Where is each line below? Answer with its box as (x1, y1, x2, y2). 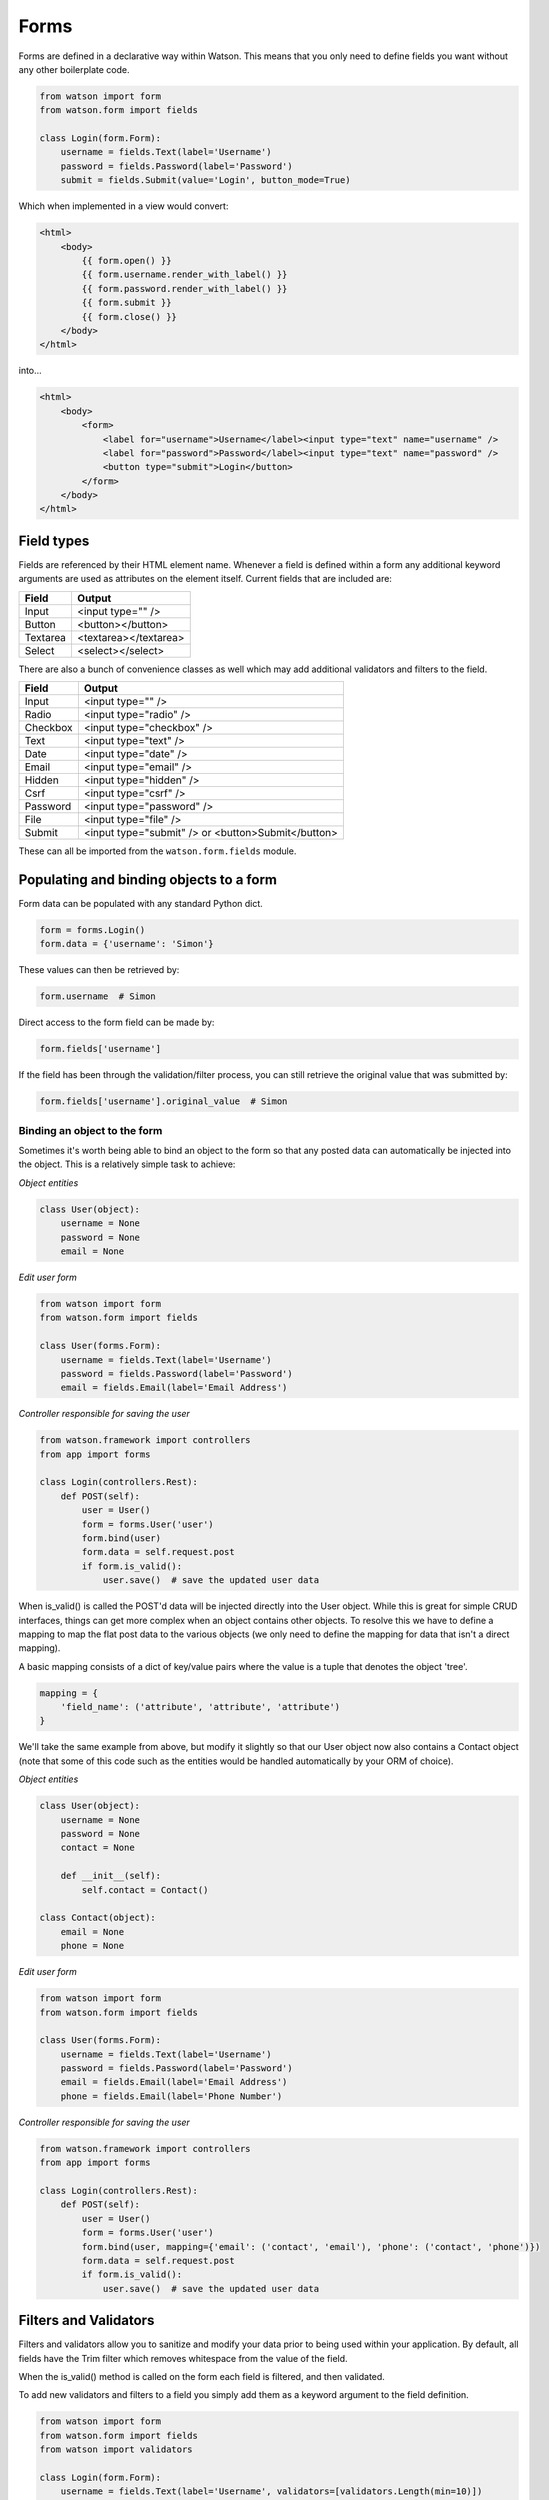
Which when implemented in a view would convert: (18, 200, 229, 212)
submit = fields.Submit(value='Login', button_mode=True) (60, 175, 351, 186)
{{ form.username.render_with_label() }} (81, 269, 288, 280)
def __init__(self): (60, 1870, 162, 1882)
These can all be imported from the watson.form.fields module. (18, 845, 297, 857)
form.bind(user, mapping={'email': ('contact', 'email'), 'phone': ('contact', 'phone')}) (81, 2241, 541, 2252)
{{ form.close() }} (81, 311, 177, 322)
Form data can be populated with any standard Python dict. (18, 898, 264, 910)
